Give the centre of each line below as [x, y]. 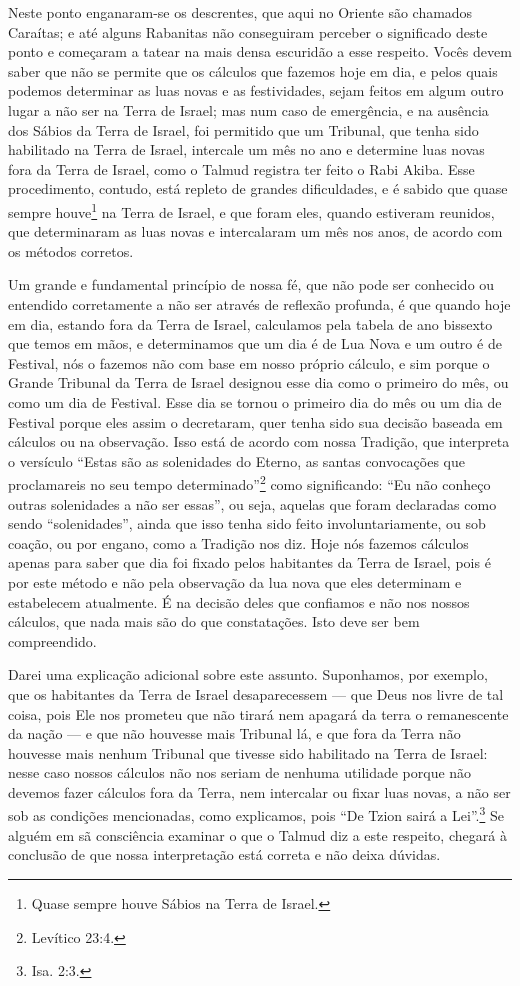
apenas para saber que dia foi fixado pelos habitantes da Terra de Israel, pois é [249, 562]
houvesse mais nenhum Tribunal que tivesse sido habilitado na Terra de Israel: [248, 752]
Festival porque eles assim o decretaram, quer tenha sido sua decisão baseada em [255, 421]
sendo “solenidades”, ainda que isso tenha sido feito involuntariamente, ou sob [247, 523]
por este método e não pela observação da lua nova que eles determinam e [235, 581]
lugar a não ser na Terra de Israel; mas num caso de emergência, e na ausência [248, 109]
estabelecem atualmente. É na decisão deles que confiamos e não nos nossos [239, 601]
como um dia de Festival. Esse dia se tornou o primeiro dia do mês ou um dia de [255, 401]
